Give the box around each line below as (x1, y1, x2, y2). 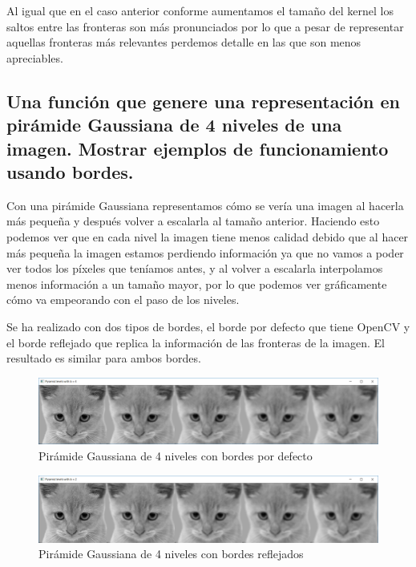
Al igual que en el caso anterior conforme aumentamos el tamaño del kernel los (6, 2, 394, 18)
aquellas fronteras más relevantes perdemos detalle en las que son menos (6, 34, 361, 51)
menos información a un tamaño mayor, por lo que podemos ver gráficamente (6, 275, 387, 292)
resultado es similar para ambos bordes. (6, 350, 201, 367)
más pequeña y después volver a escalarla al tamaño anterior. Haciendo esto (6, 213, 380, 229)
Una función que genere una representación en (6, 88, 400, 113)
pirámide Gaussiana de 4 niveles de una (6, 112, 342, 137)
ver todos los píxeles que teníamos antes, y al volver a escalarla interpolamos (6, 260, 383, 277)
